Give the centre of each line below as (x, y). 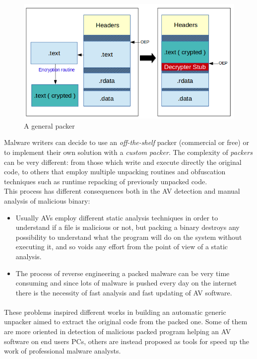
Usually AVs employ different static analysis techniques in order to (117, 217)
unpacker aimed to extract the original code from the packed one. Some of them (126, 322)
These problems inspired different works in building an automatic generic (115, 312)
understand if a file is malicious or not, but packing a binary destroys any (128, 227)
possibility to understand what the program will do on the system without (129, 237)
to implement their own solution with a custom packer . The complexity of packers (128, 152)
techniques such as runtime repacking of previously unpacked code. (106, 181)
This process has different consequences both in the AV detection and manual (122, 191)
